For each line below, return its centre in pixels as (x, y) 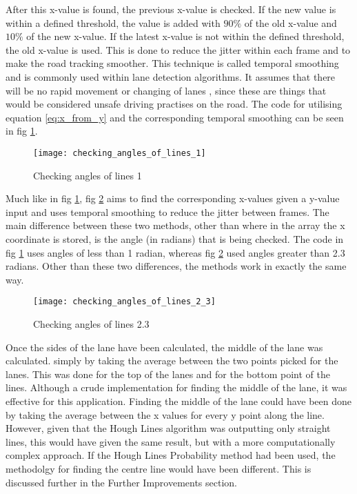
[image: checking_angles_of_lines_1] (120, 153)
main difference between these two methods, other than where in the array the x (175, 225)
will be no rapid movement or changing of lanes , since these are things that (166, 90)
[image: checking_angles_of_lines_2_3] (124, 302)
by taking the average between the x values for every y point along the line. (165, 414)
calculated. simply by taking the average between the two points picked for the (172, 360)
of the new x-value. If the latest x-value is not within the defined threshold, (185, 36)
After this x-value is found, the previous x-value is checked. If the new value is (171, 9)
